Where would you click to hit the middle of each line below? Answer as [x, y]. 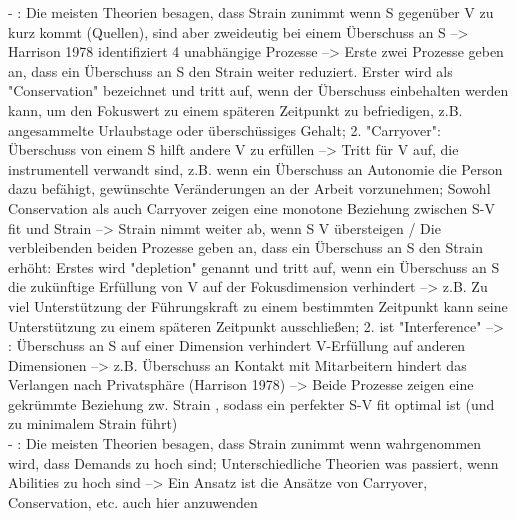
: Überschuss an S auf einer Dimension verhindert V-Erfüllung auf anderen [237, 345]
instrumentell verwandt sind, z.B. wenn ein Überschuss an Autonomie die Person [255, 168]
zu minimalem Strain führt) [93, 423]
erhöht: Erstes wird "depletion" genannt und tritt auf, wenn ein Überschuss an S [254, 266]
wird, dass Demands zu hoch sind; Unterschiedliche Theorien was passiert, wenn [253, 462]
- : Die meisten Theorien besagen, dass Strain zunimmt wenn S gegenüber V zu [251, 12]
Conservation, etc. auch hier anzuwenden [133, 501]
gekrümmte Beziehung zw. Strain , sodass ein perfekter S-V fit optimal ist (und [251, 403]
